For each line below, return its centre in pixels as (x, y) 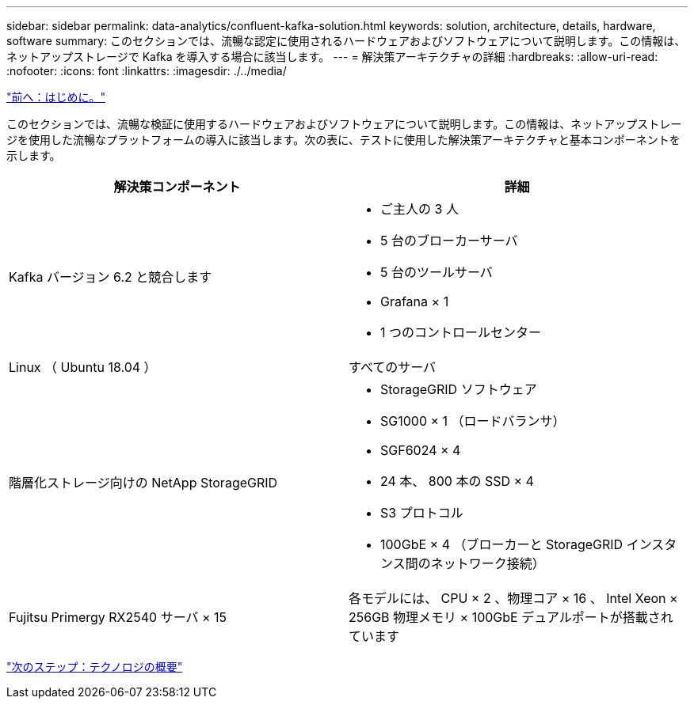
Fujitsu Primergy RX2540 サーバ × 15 (118, 617)
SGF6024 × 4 (421, 450)
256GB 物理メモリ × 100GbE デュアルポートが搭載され (511, 617)
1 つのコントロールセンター (461, 332)
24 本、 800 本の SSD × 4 (457, 481)
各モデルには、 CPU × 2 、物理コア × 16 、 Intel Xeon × (513, 598)
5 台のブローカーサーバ (449, 241)
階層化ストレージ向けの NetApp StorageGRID (143, 483)
